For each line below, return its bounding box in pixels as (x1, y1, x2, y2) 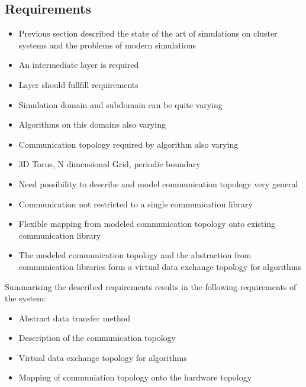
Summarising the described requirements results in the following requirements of (5, 280, 297, 292)
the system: (5, 292, 46, 304)
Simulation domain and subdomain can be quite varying (18, 98, 223, 110)
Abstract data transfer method (18, 311, 130, 324)
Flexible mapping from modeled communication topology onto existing (18, 217, 275, 230)
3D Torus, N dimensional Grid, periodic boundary (18, 158, 201, 170)
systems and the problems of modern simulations (18, 38, 196, 51)
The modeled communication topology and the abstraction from (18, 249, 252, 261)
